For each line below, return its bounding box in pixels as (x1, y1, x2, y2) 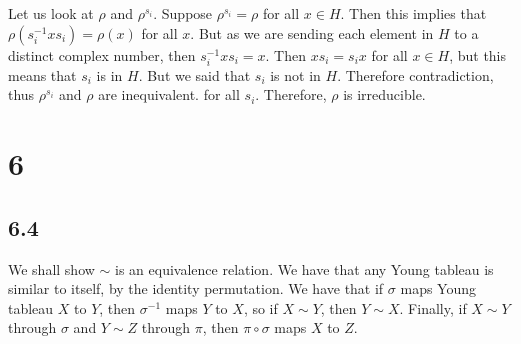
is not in (270, 64, 321, 85)
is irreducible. (343, 84, 426, 105)
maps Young (400, 278, 477, 299)
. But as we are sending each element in (190, 22, 434, 43)
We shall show (8, 258, 95, 279)
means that (8, 64, 77, 85)
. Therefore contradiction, (337, 64, 494, 85)
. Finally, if (399, 297, 467, 318)
